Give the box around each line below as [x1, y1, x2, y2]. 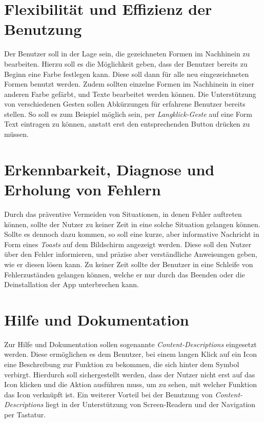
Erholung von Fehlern [4, 179, 161, 200]
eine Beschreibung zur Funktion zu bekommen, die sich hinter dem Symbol [4, 359, 239, 370]
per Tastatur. [4, 409, 46, 419]
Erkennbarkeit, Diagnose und [4, 158, 215, 179]
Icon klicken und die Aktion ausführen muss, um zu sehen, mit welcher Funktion [4, 379, 257, 390]
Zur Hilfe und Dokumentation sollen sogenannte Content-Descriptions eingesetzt [4, 338, 257, 349]
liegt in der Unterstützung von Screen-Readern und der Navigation [45, 399, 256, 410]
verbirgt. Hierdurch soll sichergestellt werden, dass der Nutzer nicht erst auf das [4, 369, 255, 379]
